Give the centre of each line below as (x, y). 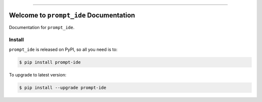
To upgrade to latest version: (38, 74)
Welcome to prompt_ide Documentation (72, 15)
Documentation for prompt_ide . (42, 27)
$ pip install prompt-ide (50, 62)
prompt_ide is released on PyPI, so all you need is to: (63, 49)
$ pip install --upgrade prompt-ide (63, 87)
